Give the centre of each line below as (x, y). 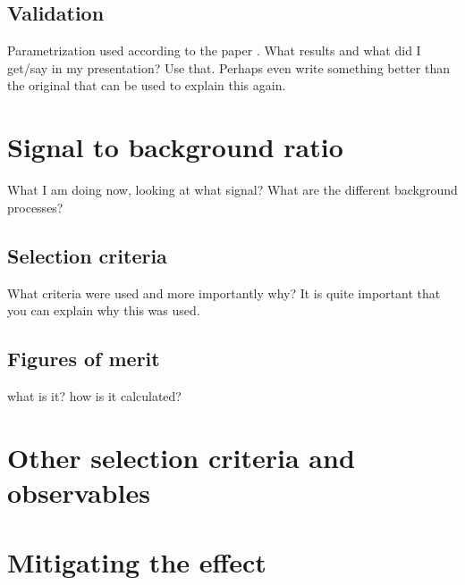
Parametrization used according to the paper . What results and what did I (214, 50)
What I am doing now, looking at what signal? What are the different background (232, 190)
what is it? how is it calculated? (94, 395)
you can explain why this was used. (104, 310)
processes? (35, 207)
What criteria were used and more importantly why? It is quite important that (224, 292)
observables (79, 492)
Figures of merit (84, 359)
